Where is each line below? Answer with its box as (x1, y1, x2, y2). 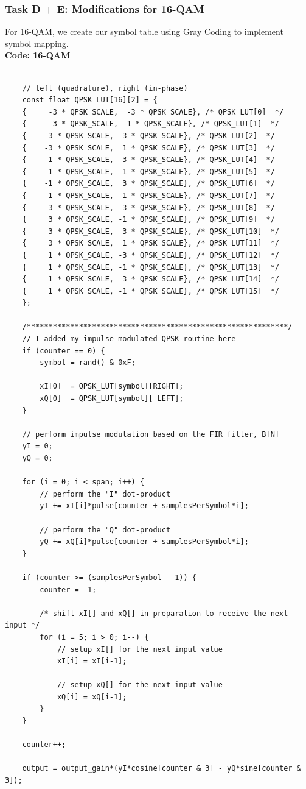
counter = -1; (40, 585, 97, 594)
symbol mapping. (5, 37, 69, 49)
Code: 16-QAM (5, 49, 71, 62)
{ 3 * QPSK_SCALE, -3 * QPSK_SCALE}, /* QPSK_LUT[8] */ (22, 203, 275, 212)
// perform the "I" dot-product (40, 489, 171, 498)
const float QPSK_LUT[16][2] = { (22, 96, 158, 105)
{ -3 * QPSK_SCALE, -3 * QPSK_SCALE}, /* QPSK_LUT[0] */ (22, 107, 284, 116)
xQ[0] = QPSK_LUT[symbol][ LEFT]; (40, 394, 184, 403)
